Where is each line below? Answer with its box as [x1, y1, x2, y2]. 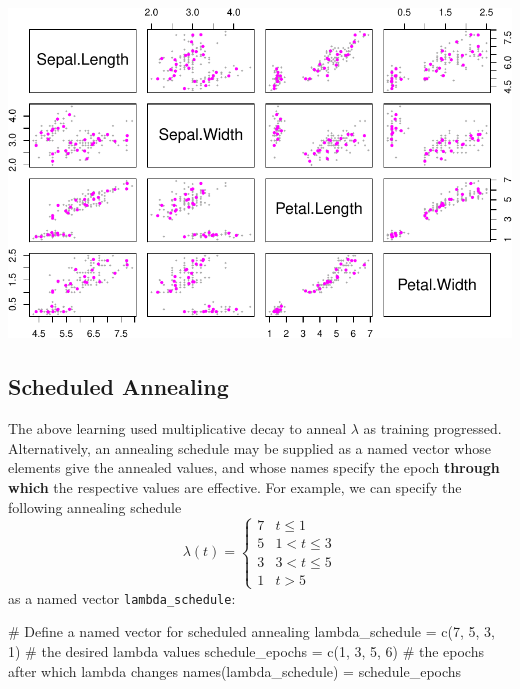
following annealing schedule [8, 496, 182, 517]
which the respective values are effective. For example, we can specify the [8, 476, 462, 497]
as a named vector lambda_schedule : [8, 587, 236, 608]
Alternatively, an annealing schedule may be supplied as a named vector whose [8, 437, 491, 458]
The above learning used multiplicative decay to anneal [8, 418, 347, 439]
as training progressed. [363, 418, 502, 439]
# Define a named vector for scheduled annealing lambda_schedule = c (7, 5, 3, [8, 621, 495, 642]
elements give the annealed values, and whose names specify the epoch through [8, 457, 500, 478]
